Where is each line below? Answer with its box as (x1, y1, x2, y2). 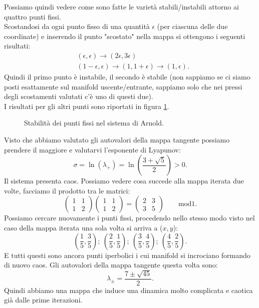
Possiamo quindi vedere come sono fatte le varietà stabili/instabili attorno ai (4, 1, 239, 11)
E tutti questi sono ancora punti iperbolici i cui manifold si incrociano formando (4, 249, 250, 260)
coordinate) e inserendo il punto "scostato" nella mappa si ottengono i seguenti (4, 30, 245, 41)
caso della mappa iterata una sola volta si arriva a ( (4, 222, 163, 232)
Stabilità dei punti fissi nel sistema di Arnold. (24, 117, 164, 128)
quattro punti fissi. (4, 11, 61, 21)
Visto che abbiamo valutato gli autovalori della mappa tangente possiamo (4, 134, 230, 144)
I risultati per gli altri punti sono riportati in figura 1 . (4, 100, 169, 111)
